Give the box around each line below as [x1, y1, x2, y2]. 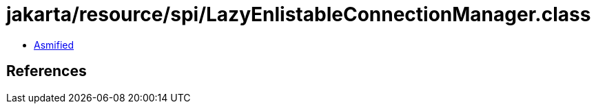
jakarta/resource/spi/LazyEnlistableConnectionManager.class [6, 3, 591, 26]
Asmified [34, 38, 74, 51]
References [6, 62, 87, 80]
